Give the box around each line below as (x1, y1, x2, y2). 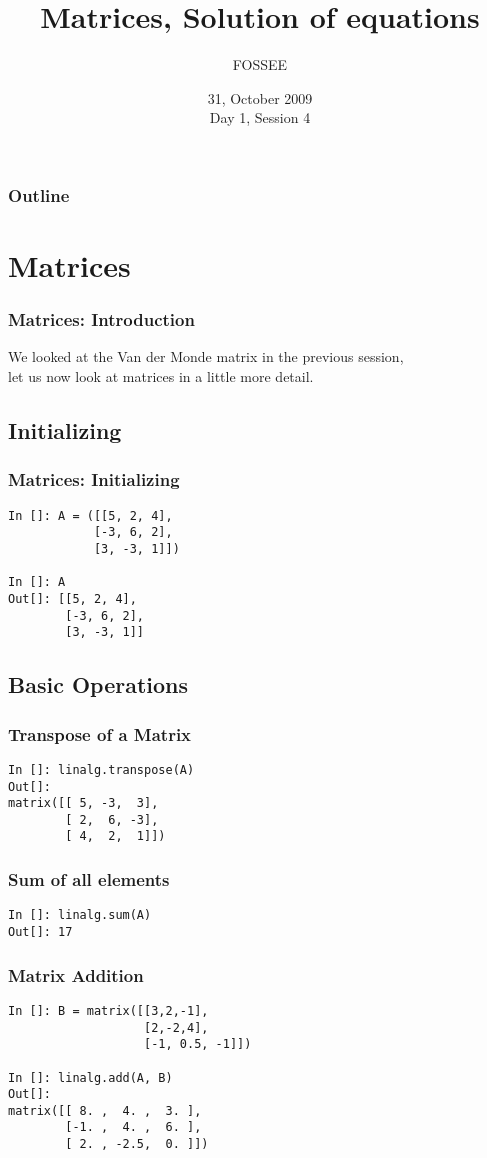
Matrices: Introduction (8, 307, 195, 332)
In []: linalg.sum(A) (8, 908, 152, 923)
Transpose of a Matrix (8, 721, 192, 746)
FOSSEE (232, 54, 288, 75)
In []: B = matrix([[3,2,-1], (8, 1003, 209, 1018)
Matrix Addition (8, 962, 144, 987)
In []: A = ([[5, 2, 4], (8, 508, 173, 523)
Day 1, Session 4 (209, 107, 311, 128)
